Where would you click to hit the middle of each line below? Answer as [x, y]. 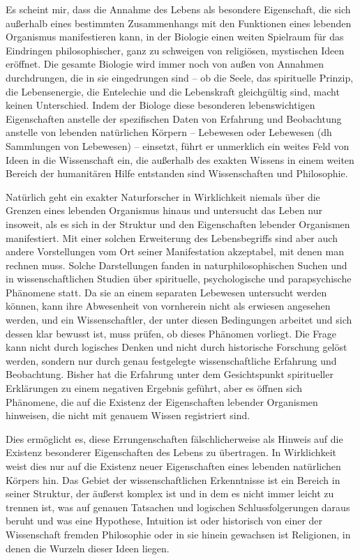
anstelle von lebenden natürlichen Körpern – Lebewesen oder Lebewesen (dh [169, 132]
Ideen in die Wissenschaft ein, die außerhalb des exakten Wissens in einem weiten [180, 159]
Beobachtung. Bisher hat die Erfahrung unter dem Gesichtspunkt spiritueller [170, 374]
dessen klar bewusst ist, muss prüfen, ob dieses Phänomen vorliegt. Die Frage [171, 333]
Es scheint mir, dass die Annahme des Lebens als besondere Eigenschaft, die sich [178, 9]
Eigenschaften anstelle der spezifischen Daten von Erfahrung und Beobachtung [174, 118]
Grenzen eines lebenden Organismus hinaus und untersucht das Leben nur [164, 210]
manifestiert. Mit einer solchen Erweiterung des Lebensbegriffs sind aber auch [172, 237]
